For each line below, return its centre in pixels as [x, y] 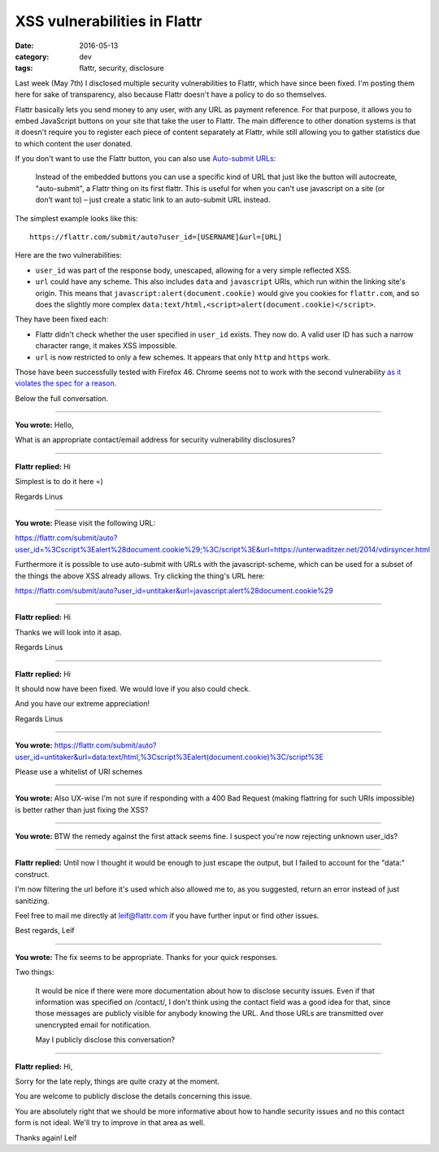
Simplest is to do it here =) [59, 482]
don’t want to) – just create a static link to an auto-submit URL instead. [153, 200]
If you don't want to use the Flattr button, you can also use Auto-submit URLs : [146, 159]
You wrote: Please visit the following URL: [85, 523]
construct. [32, 874]
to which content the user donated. [74, 143]
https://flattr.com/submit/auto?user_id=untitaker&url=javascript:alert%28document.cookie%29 [174, 591]
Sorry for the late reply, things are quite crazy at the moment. [117, 1081]
